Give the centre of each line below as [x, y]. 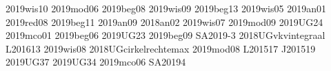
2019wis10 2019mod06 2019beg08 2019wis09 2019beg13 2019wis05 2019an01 [166, 8]
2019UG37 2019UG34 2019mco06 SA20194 [96, 62]
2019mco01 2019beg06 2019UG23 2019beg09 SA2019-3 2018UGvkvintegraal [165, 35]
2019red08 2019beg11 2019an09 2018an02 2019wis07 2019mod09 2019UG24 [164, 22]
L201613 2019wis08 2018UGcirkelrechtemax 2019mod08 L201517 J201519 [161, 48]
